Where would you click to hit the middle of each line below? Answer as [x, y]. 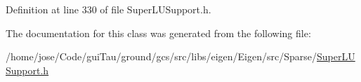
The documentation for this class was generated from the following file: [158, 33]
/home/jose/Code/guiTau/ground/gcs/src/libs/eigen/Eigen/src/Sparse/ [162, 56]
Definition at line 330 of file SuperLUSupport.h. [109, 9]
